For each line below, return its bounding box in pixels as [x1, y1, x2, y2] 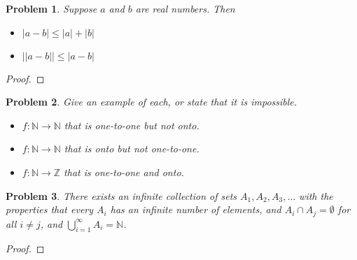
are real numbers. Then [135, 1, 235, 15]
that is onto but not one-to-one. [64, 141, 199, 156]
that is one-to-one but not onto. [64, 117, 199, 132]
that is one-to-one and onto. [64, 164, 184, 179]
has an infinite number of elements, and [110, 202, 281, 217]
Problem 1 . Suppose [6, 1, 97, 15]
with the [299, 188, 333, 203]
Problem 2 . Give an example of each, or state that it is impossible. [6, 94, 297, 109]
